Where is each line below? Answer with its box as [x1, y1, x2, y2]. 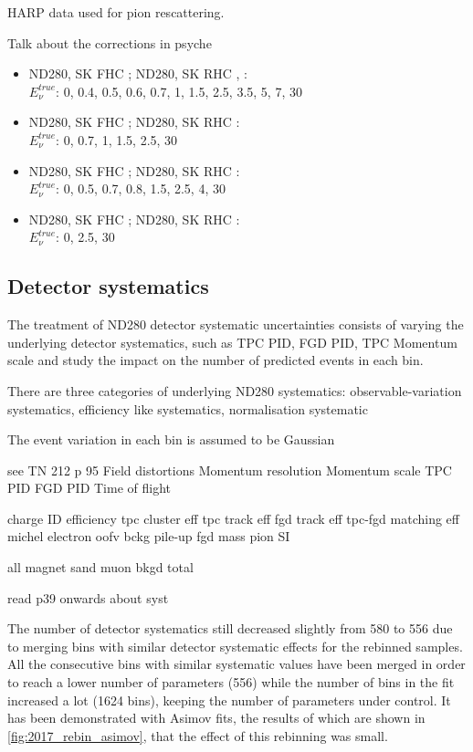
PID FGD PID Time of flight [7, 478, 171, 497]
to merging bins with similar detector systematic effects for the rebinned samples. [7, 636, 463, 655]
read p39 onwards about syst [7, 588, 169, 607]
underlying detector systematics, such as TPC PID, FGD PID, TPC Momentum [7, 332, 457, 351]
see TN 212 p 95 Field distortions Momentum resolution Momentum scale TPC [7, 460, 452, 479]
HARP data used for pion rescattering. [7, 3, 225, 21]
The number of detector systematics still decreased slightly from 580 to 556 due [7, 619, 453, 638]
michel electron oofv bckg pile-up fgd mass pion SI [7, 527, 290, 546]
